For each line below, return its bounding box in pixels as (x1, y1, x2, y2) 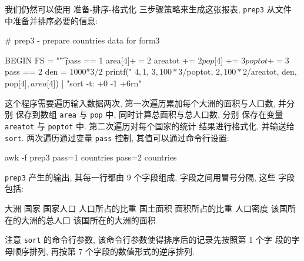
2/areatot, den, (242, 65, 297, 78)
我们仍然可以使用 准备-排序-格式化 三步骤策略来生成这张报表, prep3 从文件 (5, 3, 292, 15)
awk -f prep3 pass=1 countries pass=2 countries (5, 151, 177, 163)
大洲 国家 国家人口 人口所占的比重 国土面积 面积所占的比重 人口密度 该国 (5, 202, 288, 215)
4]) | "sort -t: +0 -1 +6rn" (49, 77, 142, 89)
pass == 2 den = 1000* (5, 65, 91, 78)
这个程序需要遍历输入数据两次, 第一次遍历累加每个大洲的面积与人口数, (5, 96, 276, 109)
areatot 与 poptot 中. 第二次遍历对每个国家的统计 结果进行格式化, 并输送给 (5, 119, 295, 132)
